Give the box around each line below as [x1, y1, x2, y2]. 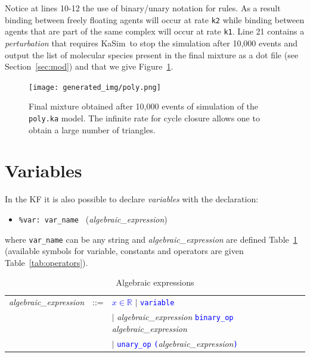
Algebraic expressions [116, 276, 194, 289]
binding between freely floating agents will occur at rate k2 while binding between [5, 13, 305, 26]
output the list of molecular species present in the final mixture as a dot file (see [5, 48, 299, 61]
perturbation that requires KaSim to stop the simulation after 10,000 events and [5, 36, 298, 49]
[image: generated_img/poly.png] [29, 83, 161, 92]
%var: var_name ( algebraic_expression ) [18, 212, 168, 225]
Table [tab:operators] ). [5, 256, 88, 268]
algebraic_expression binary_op [117, 311, 234, 323]
